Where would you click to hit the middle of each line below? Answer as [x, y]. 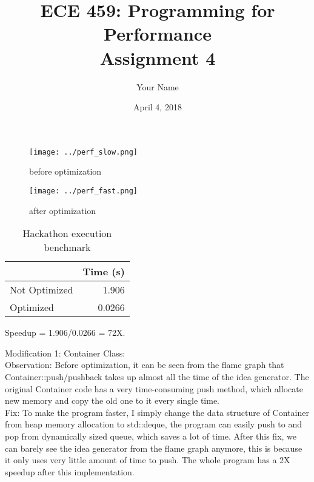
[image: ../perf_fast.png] [83, 191]
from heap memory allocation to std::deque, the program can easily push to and [154, 424]
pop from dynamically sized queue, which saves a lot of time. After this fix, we [151, 436]
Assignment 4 [158, 57]
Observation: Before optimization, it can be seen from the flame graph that [145, 365]
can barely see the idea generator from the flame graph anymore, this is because [154, 448]
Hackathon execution [67, 233]
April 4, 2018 [158, 107]
